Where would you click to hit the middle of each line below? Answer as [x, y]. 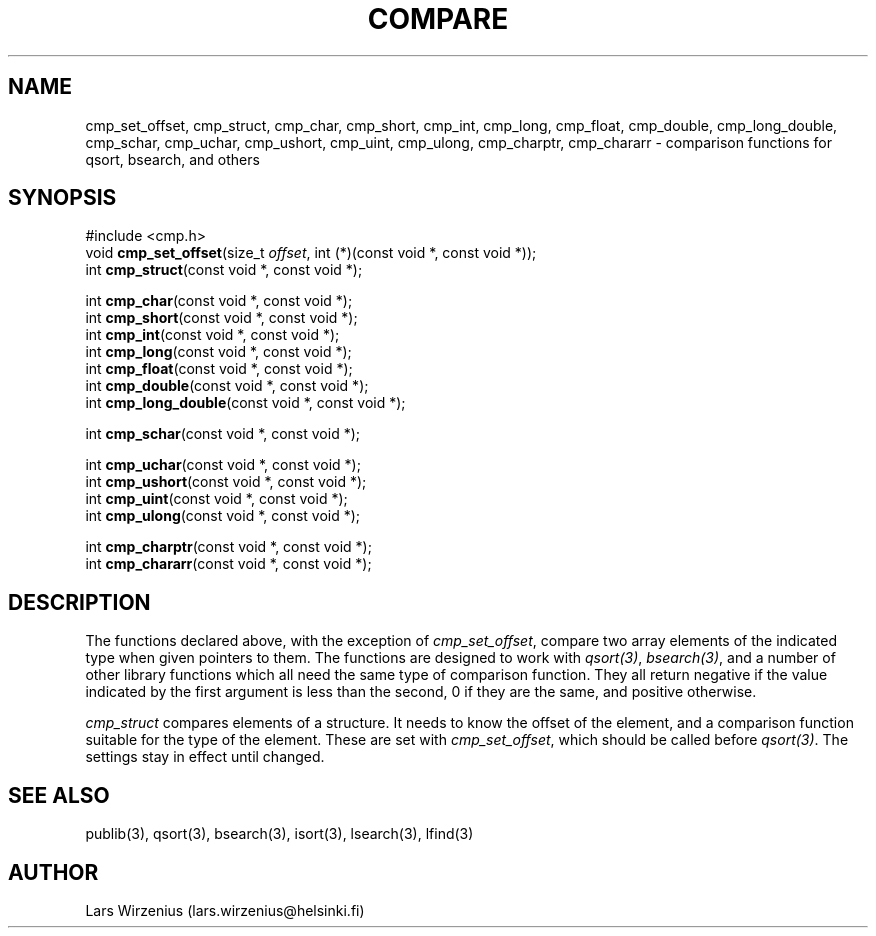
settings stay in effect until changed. [205, 757]
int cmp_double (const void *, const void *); [227, 386]
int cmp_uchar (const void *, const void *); [223, 465]
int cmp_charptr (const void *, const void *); [228, 547]
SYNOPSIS [62, 198]
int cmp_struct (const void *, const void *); [224, 270]
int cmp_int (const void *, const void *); [212, 335]
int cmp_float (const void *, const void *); [219, 369]
